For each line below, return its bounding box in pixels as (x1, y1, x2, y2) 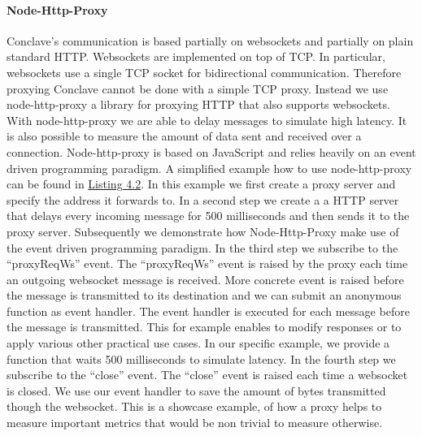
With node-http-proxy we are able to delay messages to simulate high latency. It (7, 111, 407, 128)
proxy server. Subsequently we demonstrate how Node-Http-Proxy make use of (7, 222, 399, 240)
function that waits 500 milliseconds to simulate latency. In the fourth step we (7, 350, 396, 367)
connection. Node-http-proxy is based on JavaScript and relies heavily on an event (7, 143, 416, 160)
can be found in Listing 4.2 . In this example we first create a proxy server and (7, 175, 396, 192)
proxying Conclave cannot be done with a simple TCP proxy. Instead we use (7, 80, 389, 97)
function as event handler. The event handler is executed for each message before (7, 302, 410, 319)
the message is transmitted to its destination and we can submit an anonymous (7, 287, 402, 304)
